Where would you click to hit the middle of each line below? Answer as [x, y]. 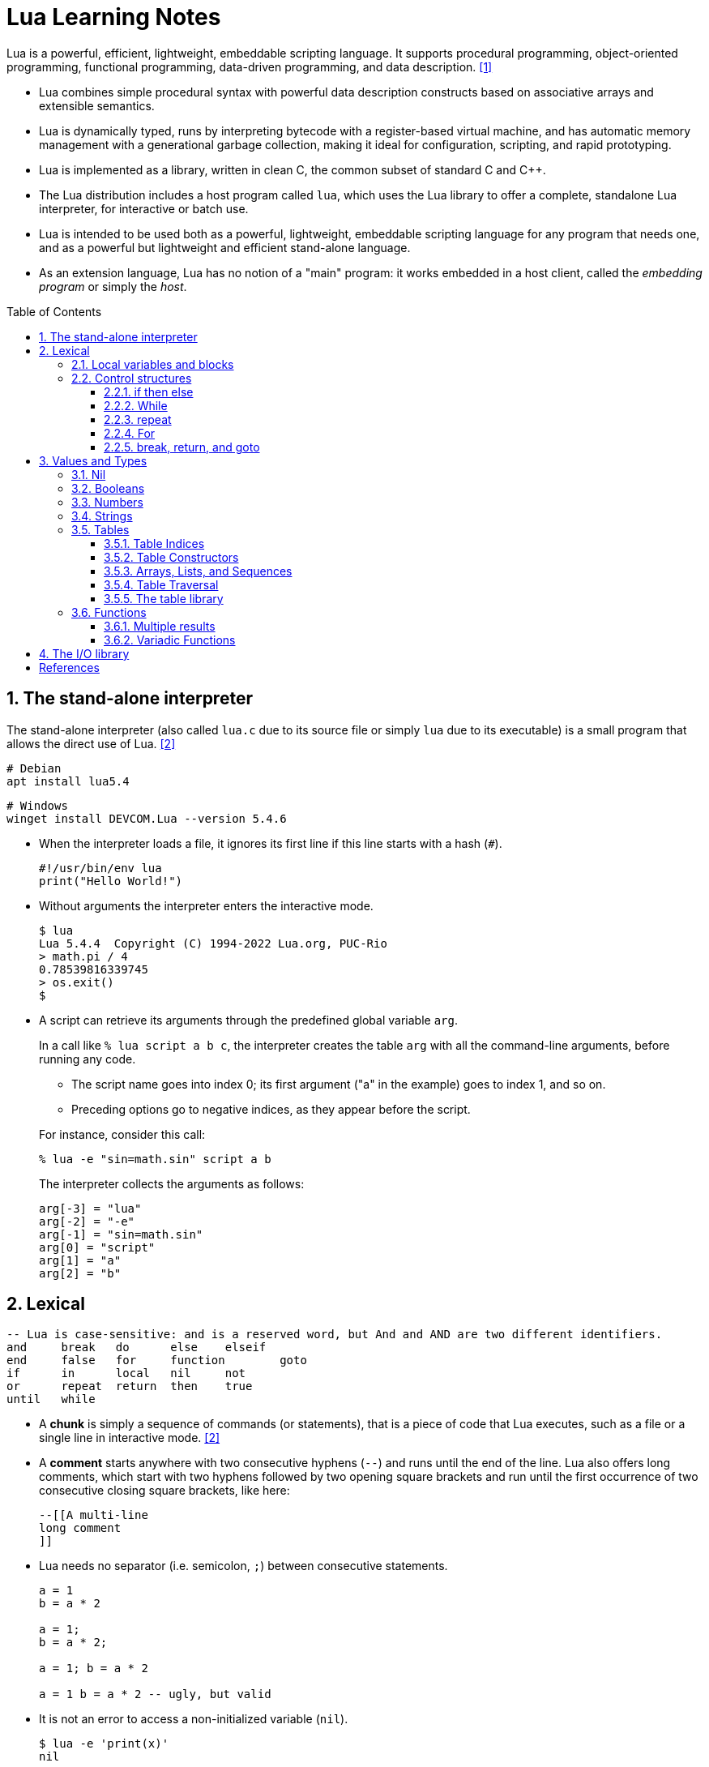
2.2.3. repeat [138, 419]
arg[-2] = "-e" [87, 1221]
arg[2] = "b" [80, 1273]
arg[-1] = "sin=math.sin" [121, 1234]
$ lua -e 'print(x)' [104, 1744]
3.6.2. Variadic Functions [170, 640]
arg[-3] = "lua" [90, 1208]
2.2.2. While [136, 405]
